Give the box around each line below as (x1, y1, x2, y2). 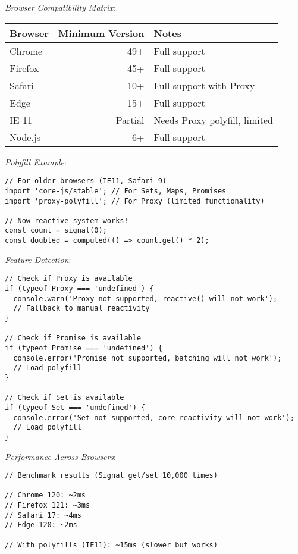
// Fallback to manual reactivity (13, 304, 150, 313)
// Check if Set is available (5, 393, 124, 402)
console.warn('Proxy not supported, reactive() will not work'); (13, 294, 278, 303)
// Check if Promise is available (5, 334, 142, 343)
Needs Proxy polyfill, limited (153, 112, 273, 127)
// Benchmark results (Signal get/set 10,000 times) (5, 471, 218, 480)
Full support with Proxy (153, 78, 255, 92)
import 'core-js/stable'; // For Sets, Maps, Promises (5, 186, 227, 195)
